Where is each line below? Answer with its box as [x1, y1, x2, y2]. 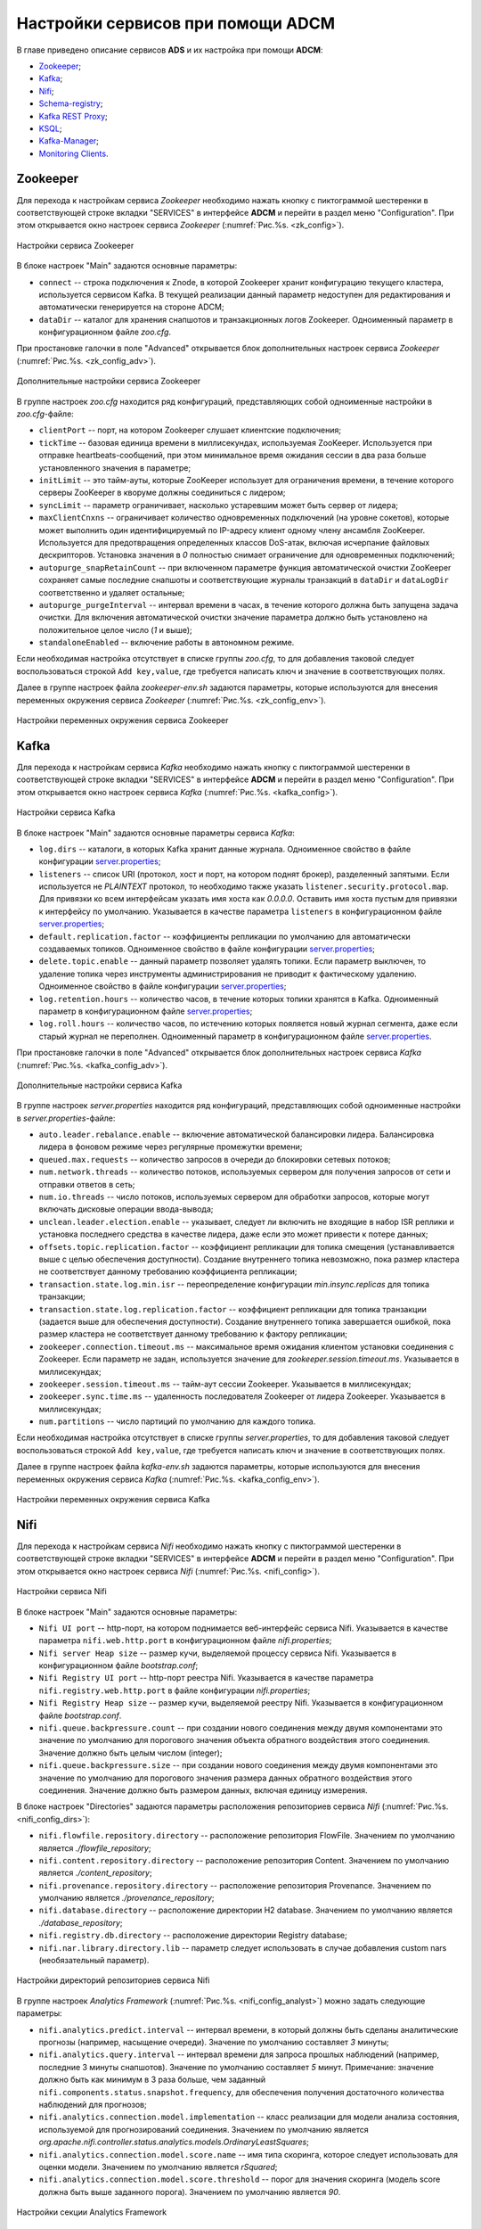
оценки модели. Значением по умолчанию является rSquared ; [38, 2161, 278, 2172]
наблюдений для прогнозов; [38, 2099, 147, 2110]
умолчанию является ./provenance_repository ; [38, 1893, 215, 1904]
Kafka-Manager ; [38, 136, 100, 146]
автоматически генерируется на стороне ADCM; [38, 301, 224, 312]
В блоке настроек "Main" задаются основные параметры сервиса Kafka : [16, 827, 296, 838]
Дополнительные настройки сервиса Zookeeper [16, 375, 201, 387]
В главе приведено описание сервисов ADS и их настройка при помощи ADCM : [16, 45, 323, 55]
